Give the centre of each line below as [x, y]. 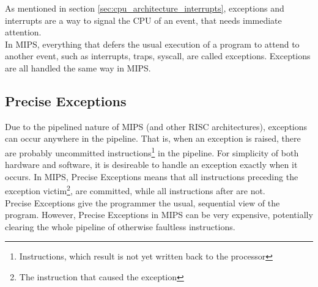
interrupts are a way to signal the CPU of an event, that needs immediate [143, 20]
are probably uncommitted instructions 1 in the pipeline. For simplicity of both [152, 151]
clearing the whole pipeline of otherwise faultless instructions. [120, 226]
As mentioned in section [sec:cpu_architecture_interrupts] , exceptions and [145, 8]
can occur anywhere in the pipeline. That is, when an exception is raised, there [153, 138]
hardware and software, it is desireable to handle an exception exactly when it [151, 165]
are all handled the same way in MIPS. [78, 67]
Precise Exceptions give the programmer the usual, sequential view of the [142, 202]
